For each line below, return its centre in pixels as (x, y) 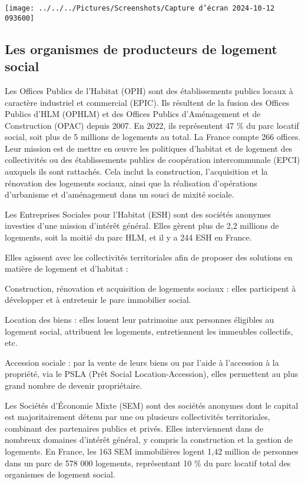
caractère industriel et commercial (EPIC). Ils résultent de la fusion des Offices (147, 102)
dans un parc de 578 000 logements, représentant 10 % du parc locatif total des (148, 463)
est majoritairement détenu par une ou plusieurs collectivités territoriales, (137, 417)
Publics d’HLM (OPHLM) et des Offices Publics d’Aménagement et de (133, 114)
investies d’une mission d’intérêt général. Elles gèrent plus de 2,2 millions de (142, 226)
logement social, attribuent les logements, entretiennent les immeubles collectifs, (149, 331)
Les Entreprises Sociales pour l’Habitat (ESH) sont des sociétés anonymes (138, 214)
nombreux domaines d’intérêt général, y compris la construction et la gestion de (149, 440)
